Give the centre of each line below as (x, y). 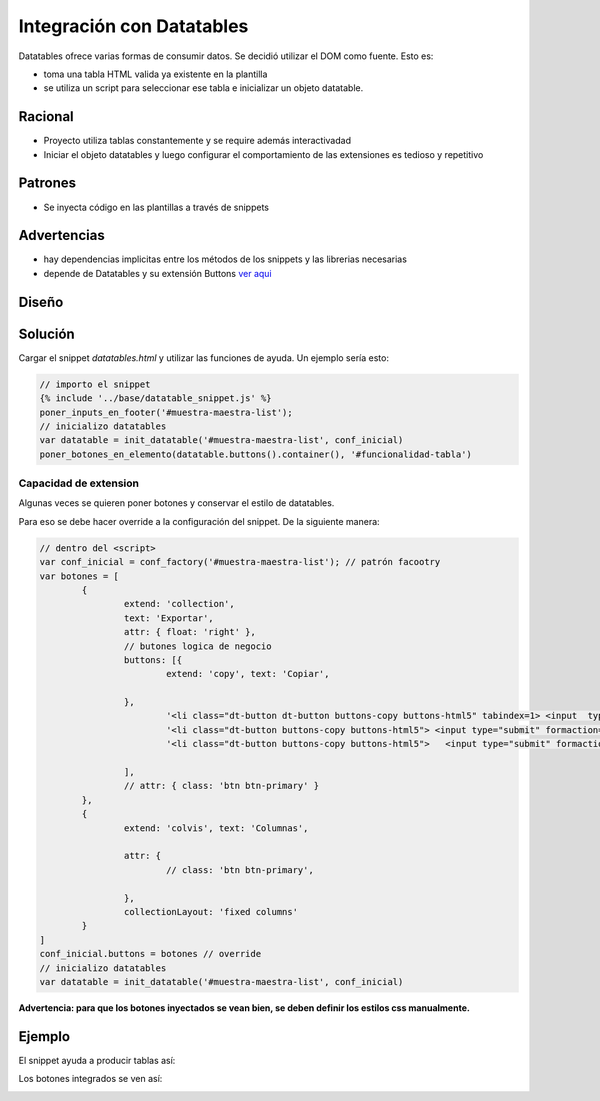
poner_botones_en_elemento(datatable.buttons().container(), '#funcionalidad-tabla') (255, 454)
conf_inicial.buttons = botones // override (150, 954)
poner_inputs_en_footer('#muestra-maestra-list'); (166, 412)
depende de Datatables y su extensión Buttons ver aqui (157, 273)
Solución (46, 333)
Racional (46, 116)
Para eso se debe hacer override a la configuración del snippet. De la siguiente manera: (199, 521)
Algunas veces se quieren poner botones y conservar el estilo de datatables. (176, 503)
